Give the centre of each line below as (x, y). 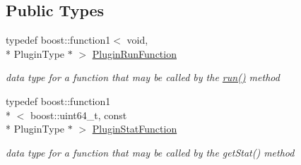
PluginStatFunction (135, 129)
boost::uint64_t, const (78, 115)
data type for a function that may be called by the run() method (143, 77)
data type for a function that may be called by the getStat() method (150, 152)
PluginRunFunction (134, 53)
